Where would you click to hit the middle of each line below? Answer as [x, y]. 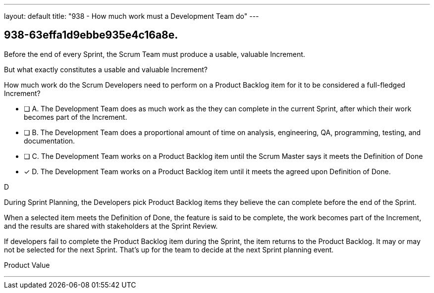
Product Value [27, 265]
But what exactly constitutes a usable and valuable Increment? [106, 69]
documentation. [50, 141]
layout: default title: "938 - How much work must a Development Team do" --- [132, 16]
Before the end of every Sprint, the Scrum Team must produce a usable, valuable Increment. [155, 54]
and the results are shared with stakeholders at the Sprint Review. [111, 226]
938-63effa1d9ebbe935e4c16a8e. [91, 35]
